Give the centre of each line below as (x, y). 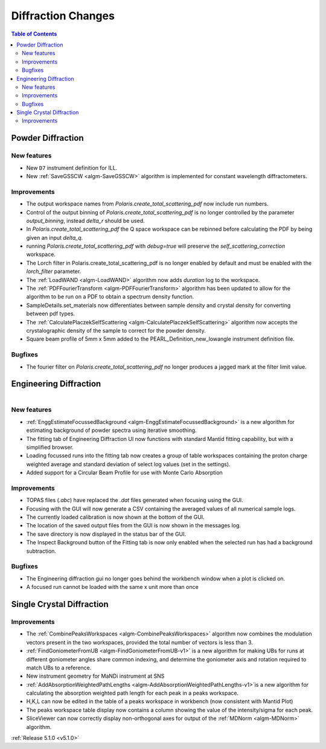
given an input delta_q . (55, 237)
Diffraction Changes (63, 16)
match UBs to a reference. (59, 667)
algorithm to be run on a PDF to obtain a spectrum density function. (110, 297)
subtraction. (41, 551)
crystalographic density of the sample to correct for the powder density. (116, 330)
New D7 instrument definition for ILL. (72, 168)
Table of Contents (34, 34)
